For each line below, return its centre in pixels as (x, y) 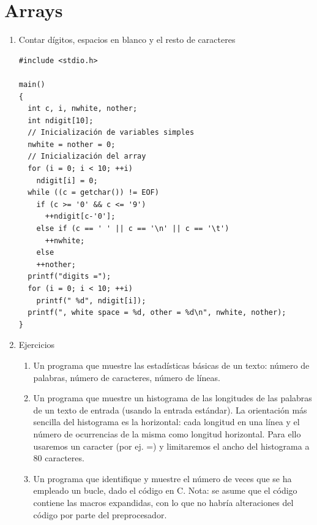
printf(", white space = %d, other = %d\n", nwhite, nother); (157, 313)
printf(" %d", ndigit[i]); (91, 300)
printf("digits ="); (69, 277)
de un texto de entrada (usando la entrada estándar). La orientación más (170, 410)
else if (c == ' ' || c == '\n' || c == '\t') (133, 229)
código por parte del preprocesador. (100, 514)
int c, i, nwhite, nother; (83, 109)
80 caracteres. (59, 458)
